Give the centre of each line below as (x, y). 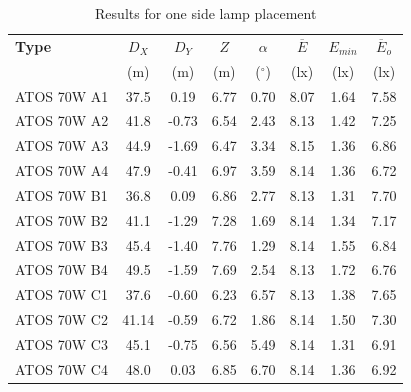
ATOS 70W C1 (61, 294)
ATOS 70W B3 (61, 244)
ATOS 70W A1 (62, 95)
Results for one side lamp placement (206, 13)
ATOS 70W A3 (62, 145)
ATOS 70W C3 (61, 343)
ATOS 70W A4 (62, 170)
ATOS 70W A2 (62, 120)
